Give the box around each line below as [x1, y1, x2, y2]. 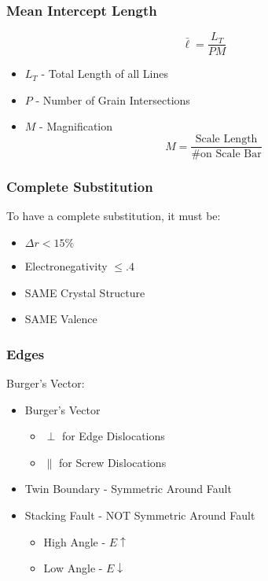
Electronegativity [24, 257, 108, 274]
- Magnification [39, 118, 113, 134]
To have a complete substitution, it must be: [6, 208, 221, 224]
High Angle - [43, 533, 106, 550]
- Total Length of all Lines [41, 65, 168, 82]
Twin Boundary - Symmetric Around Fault [24, 480, 232, 497]
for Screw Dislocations [59, 454, 167, 470]
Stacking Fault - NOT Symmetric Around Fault [24, 506, 255, 523]
